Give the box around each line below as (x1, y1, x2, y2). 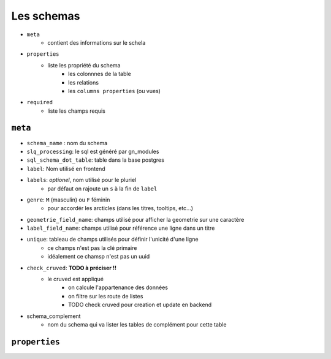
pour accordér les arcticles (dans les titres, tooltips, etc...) (47, 205, 193, 212)
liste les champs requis (47, 107, 105, 115)
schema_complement (26, 312, 81, 320)
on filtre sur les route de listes (68, 292, 143, 300)
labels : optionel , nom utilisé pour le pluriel (26, 176, 137, 184)
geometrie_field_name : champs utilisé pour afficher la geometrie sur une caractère (26, 216, 245, 223)
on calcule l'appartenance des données (68, 284, 169, 291)
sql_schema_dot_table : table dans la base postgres (26, 156, 165, 164)
